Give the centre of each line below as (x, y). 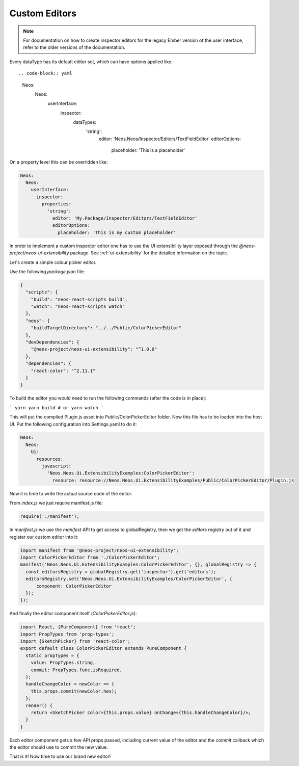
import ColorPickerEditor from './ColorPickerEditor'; (90, 557)
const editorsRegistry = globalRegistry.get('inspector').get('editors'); (121, 572)
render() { (39, 705)
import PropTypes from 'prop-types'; (67, 634)
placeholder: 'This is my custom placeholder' (117, 232)
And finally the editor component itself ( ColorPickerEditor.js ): (73, 614)
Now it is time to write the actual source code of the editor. (71, 493)
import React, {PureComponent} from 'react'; (78, 627)
